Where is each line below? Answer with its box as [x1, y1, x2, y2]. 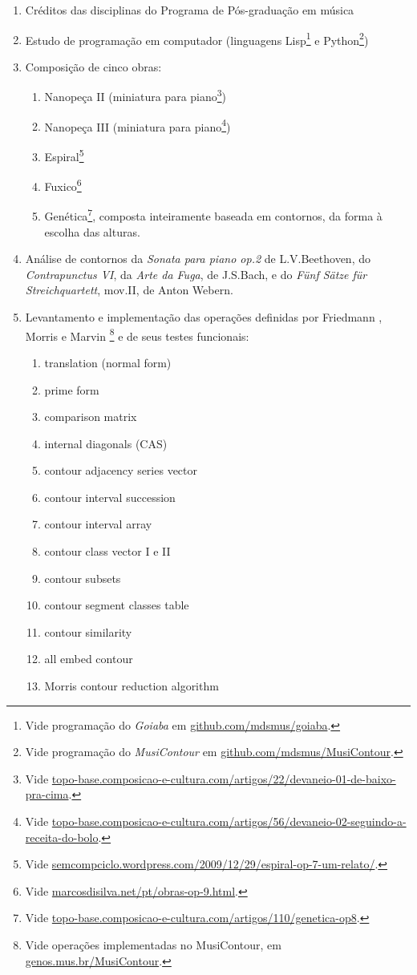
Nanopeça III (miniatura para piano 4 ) [44, 115, 231, 135]
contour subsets [44, 569, 121, 586]
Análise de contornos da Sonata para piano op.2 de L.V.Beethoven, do [25, 250, 370, 267]
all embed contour [44, 650, 133, 667]
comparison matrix [44, 408, 137, 425]
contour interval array [44, 516, 152, 532]
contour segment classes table [44, 597, 189, 613]
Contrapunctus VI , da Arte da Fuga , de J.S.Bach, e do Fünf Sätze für [25, 265, 367, 282]
